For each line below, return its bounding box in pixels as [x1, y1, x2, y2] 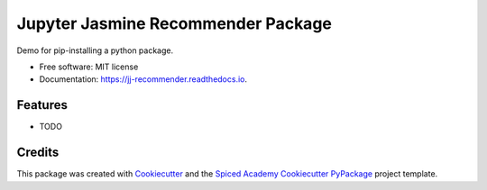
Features [16, 97, 68, 113]
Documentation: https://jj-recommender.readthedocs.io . [39, 74, 248, 85]
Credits [16, 145, 60, 160]
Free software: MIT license [39, 61, 139, 72]
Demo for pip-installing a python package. [16, 45, 174, 56]
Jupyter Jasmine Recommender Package [16, 14, 333, 33]
